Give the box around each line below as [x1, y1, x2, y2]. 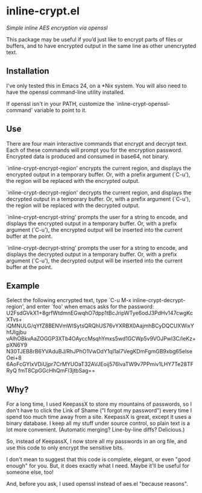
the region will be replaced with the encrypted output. [6, 177, 140, 184]
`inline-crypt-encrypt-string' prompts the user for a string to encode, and [6, 213, 188, 220]
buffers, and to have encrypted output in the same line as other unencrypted [6, 42, 197, 49]
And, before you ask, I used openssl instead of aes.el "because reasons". [6, 480, 188, 488]
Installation [6, 66, 49, 76]
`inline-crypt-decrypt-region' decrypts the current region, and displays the [6, 188, 192, 196]
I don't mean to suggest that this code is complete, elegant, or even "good [6, 456, 191, 463]
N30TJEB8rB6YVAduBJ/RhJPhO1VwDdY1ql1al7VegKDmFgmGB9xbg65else [6, 348, 193, 355]
